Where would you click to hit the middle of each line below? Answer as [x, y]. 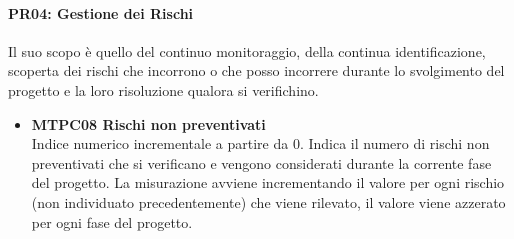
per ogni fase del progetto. [112, 221]
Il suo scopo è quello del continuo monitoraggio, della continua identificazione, [247, 50]
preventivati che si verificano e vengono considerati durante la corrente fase [261, 162]
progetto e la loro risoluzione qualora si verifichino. [163, 89]
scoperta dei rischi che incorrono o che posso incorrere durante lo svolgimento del [256, 70]
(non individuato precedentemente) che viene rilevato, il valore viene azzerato [268, 201]
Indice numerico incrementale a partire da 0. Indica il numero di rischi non [260, 143]
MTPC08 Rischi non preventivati [148, 123]
